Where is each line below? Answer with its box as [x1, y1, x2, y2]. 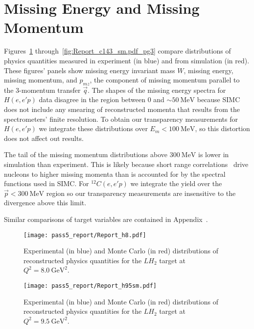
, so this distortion [195, 123, 250, 134]
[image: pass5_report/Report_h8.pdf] [23, 231, 146, 239]
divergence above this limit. [4, 197, 87, 208]
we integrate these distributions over [39, 123, 148, 134]
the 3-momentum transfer [4, 84, 81, 95]
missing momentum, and [4, 75, 77, 85]
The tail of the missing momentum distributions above [4, 149, 168, 160]
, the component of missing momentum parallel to [90, 75, 240, 85]
